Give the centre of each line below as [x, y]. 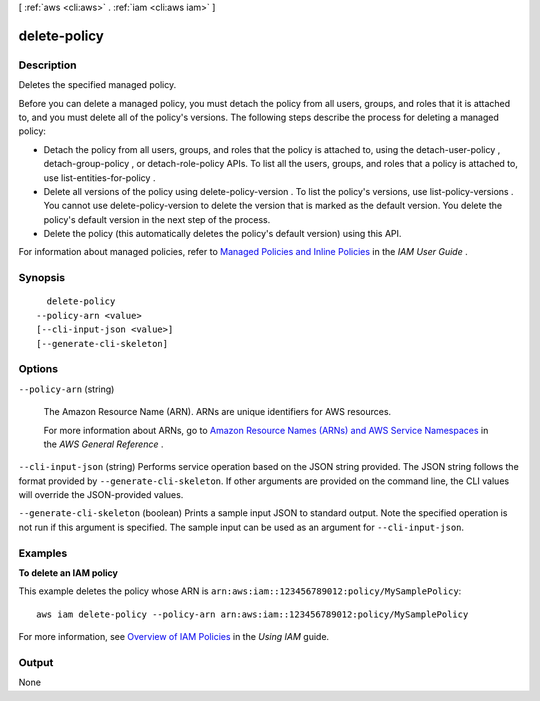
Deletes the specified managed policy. [97, 85]
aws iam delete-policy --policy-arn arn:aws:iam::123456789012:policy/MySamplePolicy [252, 614]
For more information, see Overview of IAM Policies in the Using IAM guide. [174, 637]
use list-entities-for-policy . [99, 177]
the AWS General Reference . [103, 444]
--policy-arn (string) [66, 389]
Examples [43, 553]
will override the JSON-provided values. [101, 495]
